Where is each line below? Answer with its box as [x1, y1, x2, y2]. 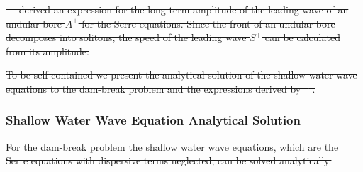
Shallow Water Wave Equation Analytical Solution [6, 111, 301, 129]
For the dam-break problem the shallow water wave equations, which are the [6, 139, 339, 154]
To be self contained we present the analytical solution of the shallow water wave [6, 67, 357, 82]
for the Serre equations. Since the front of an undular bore [82, 16, 335, 30]
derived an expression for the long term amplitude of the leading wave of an [18, 2, 349, 16]
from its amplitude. [6, 43, 89, 58]
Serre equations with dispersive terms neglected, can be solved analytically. [6, 153, 332, 168]
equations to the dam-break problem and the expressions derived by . [6, 81, 315, 96]
